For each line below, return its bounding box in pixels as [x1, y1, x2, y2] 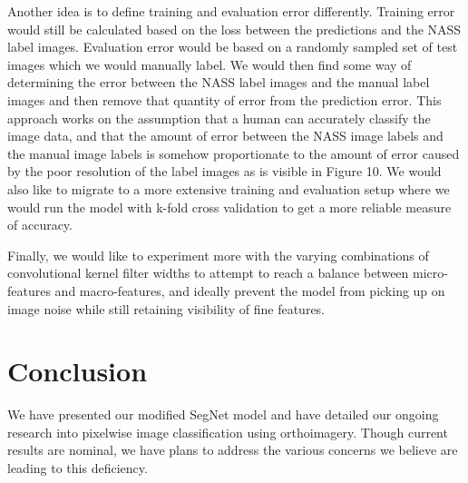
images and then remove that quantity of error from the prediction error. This [7, 90, 442, 109]
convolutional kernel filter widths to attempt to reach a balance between [7, 263, 409, 282]
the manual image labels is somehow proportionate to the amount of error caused [7, 143, 460, 163]
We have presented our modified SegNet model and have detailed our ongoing [7, 405, 439, 424]
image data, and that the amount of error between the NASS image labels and [7, 126, 444, 145]
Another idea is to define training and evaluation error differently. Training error [7, 2, 455, 20]
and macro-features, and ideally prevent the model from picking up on [54, 281, 445, 300]
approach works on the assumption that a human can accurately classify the [7, 108, 431, 127]
